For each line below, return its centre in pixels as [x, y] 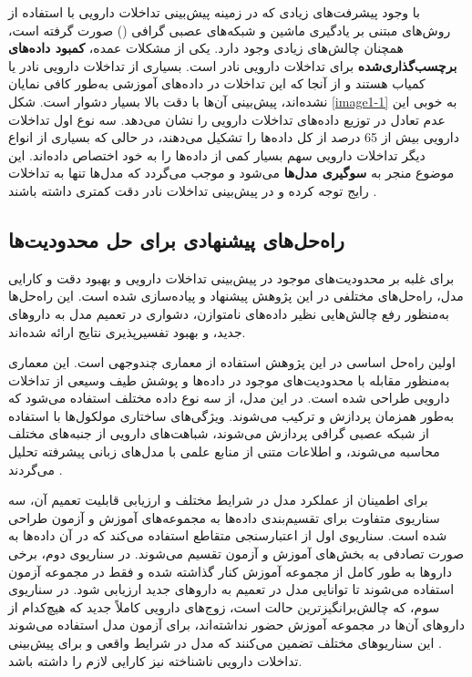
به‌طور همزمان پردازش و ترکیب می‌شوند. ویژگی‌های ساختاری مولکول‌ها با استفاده [231, 415]
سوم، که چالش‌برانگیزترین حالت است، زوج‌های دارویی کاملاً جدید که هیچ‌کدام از [224, 606]
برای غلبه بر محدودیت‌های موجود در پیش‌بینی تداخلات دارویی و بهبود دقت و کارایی [231, 277]
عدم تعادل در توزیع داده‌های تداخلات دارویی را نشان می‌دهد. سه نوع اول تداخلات [227, 119]
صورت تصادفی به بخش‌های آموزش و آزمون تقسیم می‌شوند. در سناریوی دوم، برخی [236, 554]
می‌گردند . [36, 469]
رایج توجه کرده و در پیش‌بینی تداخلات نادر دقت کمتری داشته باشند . [193, 190]
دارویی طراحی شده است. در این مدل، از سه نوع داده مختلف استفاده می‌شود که [229, 398]
